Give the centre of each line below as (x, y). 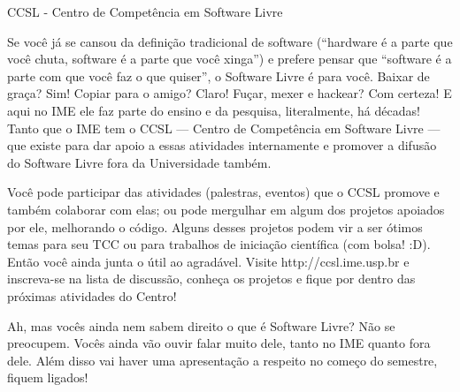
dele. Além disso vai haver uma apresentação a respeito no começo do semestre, (222, 360)
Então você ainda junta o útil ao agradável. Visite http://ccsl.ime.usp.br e (208, 261)
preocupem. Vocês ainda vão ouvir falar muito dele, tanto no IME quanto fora (219, 343)
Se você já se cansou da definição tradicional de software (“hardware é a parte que (230, 41)
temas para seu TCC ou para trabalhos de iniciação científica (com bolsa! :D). (219, 244)
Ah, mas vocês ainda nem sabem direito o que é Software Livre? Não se (201, 325)
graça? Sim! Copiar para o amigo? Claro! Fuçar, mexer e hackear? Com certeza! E (230, 93)
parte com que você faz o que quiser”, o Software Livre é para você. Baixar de (218, 75)
